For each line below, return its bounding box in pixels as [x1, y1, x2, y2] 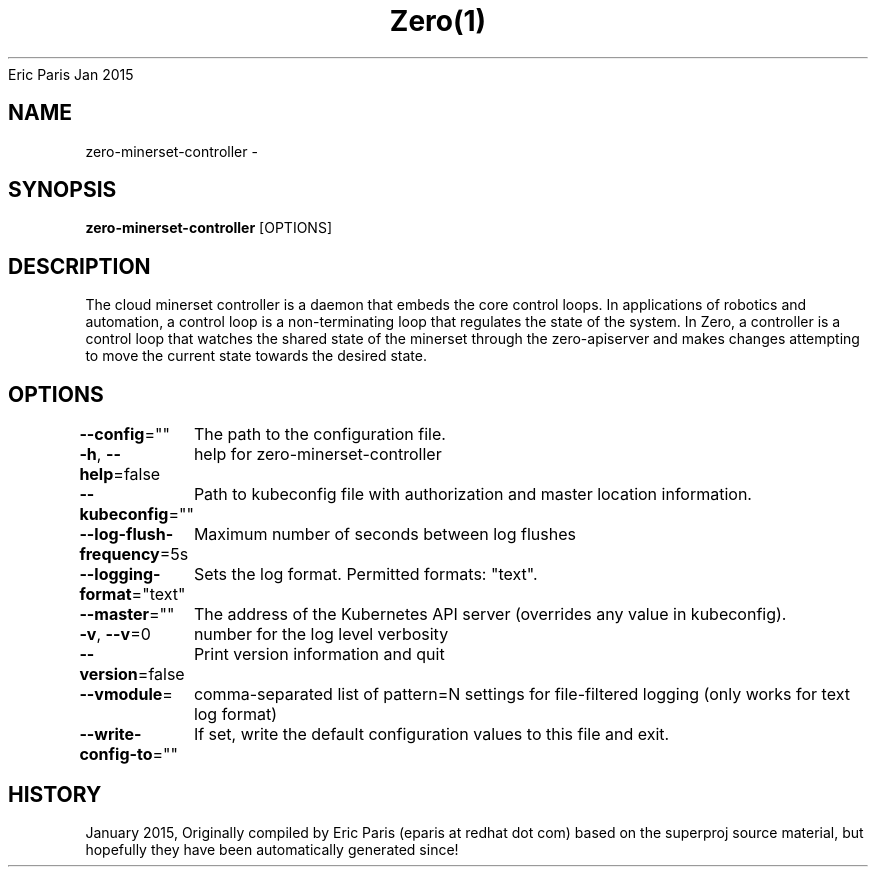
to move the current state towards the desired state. [85, 347, 427, 365]
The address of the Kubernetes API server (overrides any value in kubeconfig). [193, 604, 787, 625]
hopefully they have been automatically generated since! [85, 840, 459, 858]
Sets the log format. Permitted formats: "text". [193, 564, 538, 585]
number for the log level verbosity [193, 624, 449, 645]
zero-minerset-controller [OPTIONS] [85, 219, 332, 237]
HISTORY [8, 781, 102, 807]
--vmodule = [79, 684, 173, 705]
